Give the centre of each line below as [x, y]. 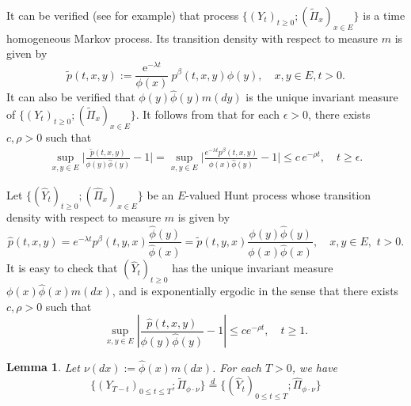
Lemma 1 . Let [43, 367]
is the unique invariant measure [322, 97]
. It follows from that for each [208, 114]
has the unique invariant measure [253, 268]
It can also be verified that [71, 97]
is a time [384, 15]
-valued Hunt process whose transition [278, 194]
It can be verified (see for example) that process [123, 15]
